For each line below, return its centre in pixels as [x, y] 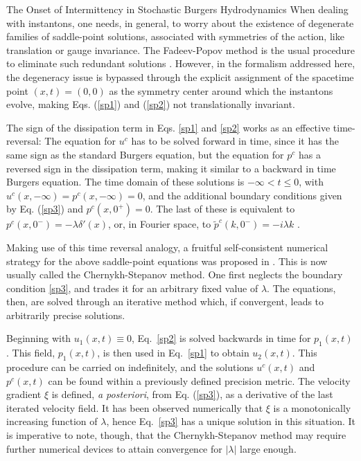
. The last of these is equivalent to [222, 209]
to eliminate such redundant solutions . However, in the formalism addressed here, [181, 63]
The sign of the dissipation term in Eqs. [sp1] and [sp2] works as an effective [168, 127]
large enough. [268, 448]
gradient [24, 394]
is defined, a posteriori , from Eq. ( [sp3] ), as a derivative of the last [192, 394]
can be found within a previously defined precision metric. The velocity [199, 380]
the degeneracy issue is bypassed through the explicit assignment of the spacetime [180, 76]
